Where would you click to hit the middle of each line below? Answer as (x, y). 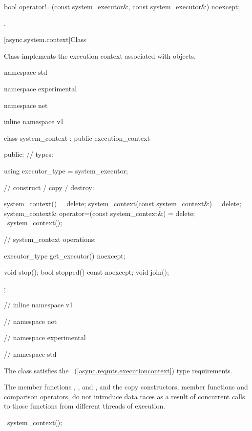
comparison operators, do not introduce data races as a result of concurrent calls (125, 396)
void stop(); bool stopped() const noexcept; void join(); (86, 272)
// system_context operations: (50, 239)
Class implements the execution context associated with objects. (100, 55)
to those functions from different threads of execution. (85, 406)
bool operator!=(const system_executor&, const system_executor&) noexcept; (122, 6)
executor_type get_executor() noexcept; (65, 255)
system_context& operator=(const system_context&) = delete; (100, 213)
